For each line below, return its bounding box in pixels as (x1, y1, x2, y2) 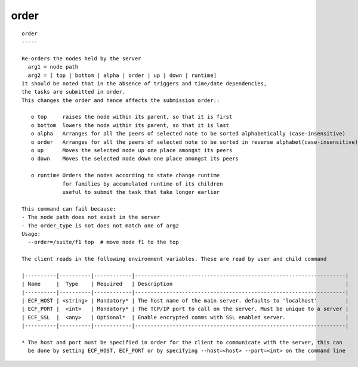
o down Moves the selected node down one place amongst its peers (30, 155, 239, 162)
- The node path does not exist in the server (21, 214, 161, 221)
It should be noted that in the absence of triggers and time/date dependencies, (21, 80, 267, 87)
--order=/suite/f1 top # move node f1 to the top (27, 239, 179, 246)
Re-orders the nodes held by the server (21, 55, 141, 62)
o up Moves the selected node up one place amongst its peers (30, 147, 233, 154)
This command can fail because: (21, 205, 116, 212)
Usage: (21, 230, 41, 237)
